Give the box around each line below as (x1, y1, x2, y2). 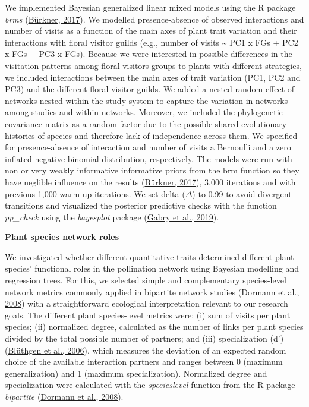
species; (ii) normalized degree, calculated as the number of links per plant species (5, 320, 304, 333)
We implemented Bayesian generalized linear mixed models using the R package (5, 1, 296, 13)
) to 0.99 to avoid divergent (192, 187, 292, 200)
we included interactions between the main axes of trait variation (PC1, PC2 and (5, 71, 301, 83)
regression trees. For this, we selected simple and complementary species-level (5, 274, 286, 286)
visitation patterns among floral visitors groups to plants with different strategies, (5, 59, 302, 71)
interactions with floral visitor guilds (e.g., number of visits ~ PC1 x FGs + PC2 (5, 36, 298, 48)
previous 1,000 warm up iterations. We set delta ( (5, 187, 185, 200)
